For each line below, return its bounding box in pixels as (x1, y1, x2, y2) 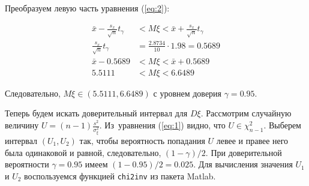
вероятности (5, 158, 49, 170)
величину (5, 119, 39, 131)
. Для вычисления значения (193, 158, 293, 170)
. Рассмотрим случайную (200, 107, 292, 119)
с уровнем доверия (153, 86, 222, 99)
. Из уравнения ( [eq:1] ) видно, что (99, 119, 226, 131)
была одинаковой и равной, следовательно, (5, 146, 161, 158)
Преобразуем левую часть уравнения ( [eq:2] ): (5, 2, 170, 14)
